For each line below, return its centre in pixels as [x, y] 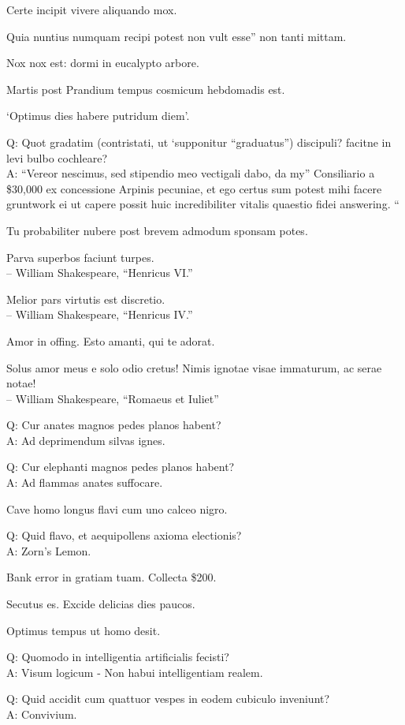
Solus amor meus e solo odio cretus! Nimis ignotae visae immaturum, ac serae [194, 367]
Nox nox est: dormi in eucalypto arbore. [103, 63]
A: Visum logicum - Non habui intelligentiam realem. [135, 672]
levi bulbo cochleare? [57, 157]
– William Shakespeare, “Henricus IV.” [100, 314]
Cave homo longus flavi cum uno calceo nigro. [117, 508]
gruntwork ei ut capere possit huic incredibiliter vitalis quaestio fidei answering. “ [203, 204]
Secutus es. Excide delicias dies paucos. [101, 604]
